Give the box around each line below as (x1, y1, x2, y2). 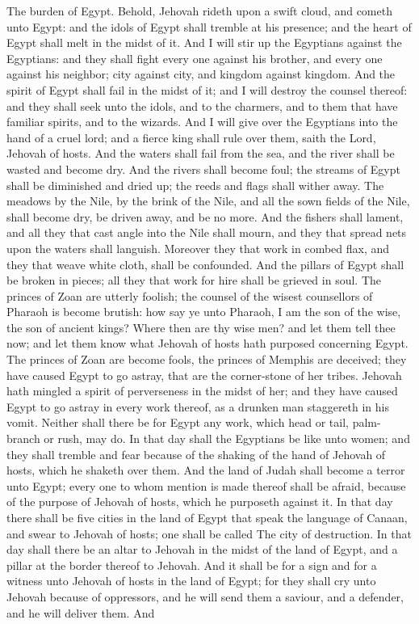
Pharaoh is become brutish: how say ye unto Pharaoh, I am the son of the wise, (6, 303, 401, 320)
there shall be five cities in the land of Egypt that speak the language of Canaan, (6, 509, 408, 525)
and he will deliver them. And (6, 604, 155, 621)
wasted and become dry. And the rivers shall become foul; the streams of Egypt (6, 160, 400, 177)
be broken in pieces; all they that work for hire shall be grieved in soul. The (6, 272, 381, 289)
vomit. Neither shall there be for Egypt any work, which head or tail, (6, 414, 349, 431)
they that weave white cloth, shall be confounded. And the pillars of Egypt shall (6, 255, 404, 272)
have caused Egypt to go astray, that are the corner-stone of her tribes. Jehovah (6, 366, 402, 383)
